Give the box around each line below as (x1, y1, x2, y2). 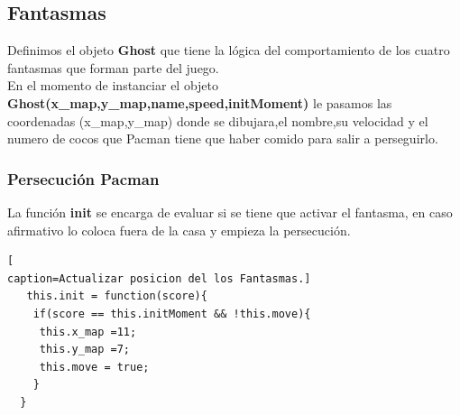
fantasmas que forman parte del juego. (7, 58, 219, 77)
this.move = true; (39, 360, 150, 373)
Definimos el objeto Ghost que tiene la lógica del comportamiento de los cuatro (7, 41, 450, 60)
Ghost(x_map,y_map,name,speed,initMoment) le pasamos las (7, 93, 392, 112)
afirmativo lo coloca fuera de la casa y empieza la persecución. (7, 220, 351, 239)
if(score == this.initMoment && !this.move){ (32, 307, 311, 320)
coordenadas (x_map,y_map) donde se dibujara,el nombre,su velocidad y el (7, 111, 428, 130)
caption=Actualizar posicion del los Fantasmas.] (7, 272, 311, 285)
